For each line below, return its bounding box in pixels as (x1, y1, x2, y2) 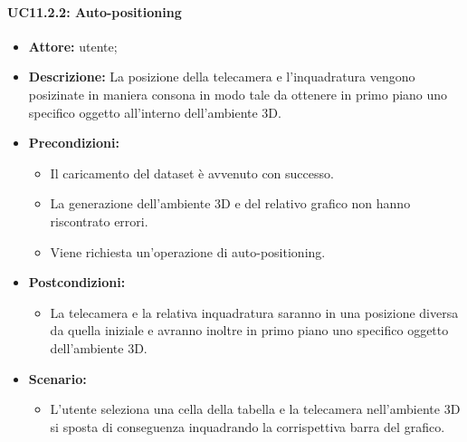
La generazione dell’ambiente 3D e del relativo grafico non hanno (50, 194, 411, 213)
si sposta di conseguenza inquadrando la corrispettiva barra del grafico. (50, 417, 445, 436)
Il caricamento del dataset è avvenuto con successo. (50, 163, 334, 182)
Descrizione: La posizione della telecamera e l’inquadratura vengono (28, 67, 415, 86)
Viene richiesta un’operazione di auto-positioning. (50, 242, 326, 261)
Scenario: (28, 369, 87, 388)
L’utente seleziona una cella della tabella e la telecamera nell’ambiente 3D (50, 399, 461, 418)
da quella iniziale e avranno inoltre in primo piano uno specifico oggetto (50, 321, 449, 340)
